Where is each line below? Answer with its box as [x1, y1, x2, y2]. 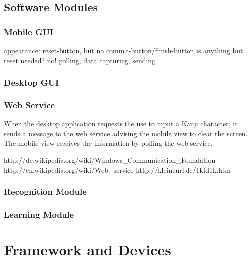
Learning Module [4, 208, 74, 220]
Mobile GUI [4, 25, 54, 38]
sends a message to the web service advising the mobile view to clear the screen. [4, 128, 248, 138]
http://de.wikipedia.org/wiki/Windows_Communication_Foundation [4, 155, 216, 165]
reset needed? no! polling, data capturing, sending [4, 55, 156, 65]
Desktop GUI [4, 76, 59, 88]
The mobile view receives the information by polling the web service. [4, 138, 213, 148]
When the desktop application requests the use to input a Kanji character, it [4, 118, 238, 129]
